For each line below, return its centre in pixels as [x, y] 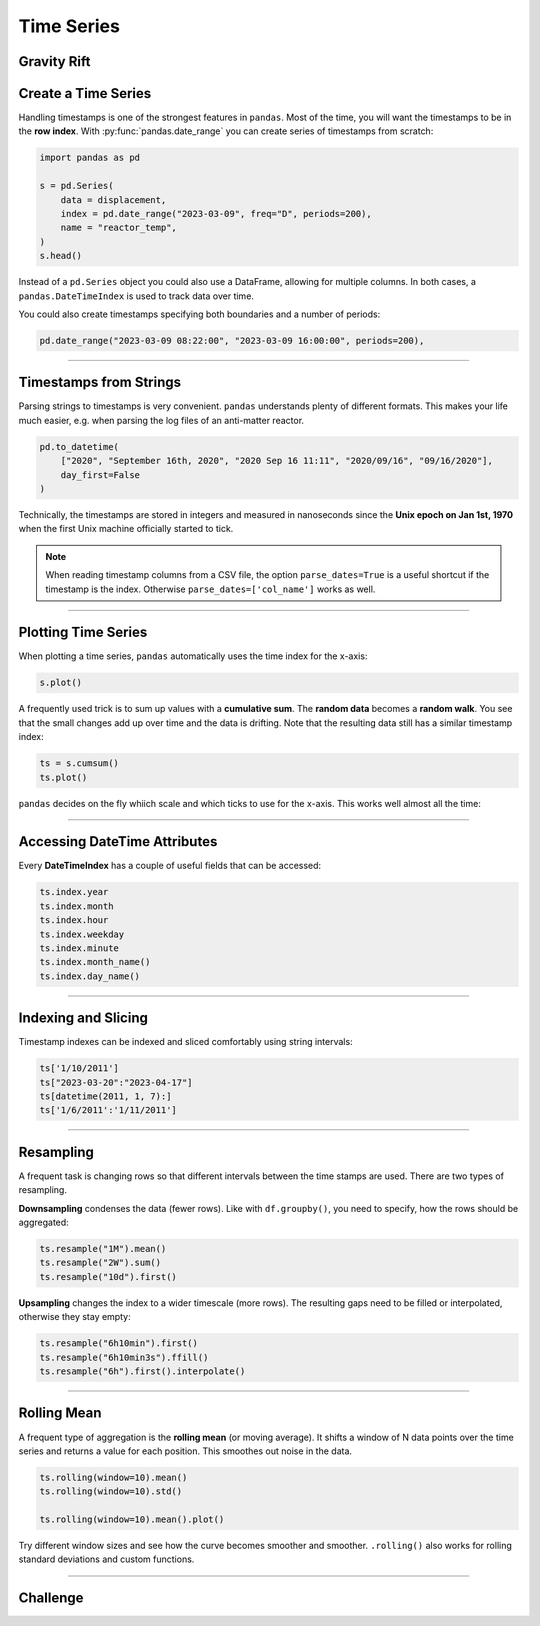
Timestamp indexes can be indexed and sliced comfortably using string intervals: [186, 1042]
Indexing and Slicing [83, 1018]
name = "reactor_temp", [118, 228]
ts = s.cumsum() [79, 763]
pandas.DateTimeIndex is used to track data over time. [136, 296]
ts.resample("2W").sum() [100, 1263]
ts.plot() [63, 777]
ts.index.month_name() [95, 962]
